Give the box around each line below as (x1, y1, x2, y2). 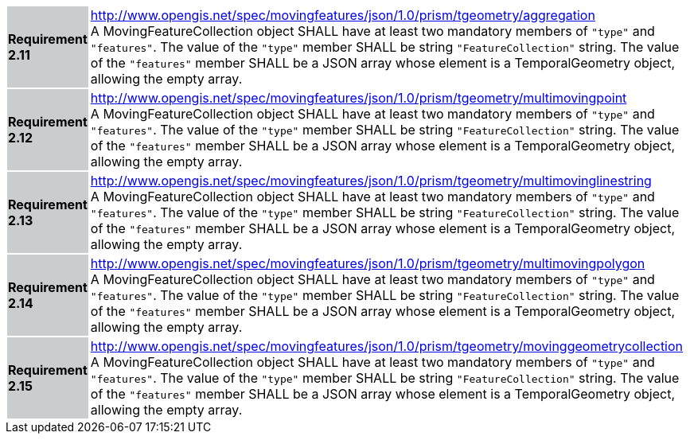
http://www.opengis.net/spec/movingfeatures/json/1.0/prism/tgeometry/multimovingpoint (90, 90, 627, 106)
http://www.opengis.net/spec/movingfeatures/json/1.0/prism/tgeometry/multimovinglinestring (90, 173, 652, 189)
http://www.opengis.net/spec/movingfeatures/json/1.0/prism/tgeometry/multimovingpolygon (90, 255, 645, 271)
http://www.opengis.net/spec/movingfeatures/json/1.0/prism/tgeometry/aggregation (90, 7, 595, 23)
